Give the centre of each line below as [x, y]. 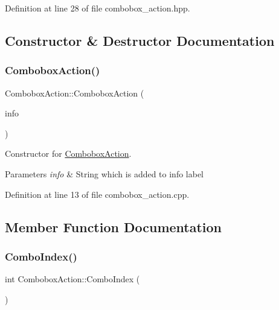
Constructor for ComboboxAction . [68, 153]
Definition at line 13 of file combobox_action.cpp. [97, 194]
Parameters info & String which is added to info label [104, 173]
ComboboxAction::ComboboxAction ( [75, 93]
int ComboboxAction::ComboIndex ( [72, 279]
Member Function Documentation [114, 226]
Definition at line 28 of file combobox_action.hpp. [98, 8]
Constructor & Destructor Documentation [140, 40]
